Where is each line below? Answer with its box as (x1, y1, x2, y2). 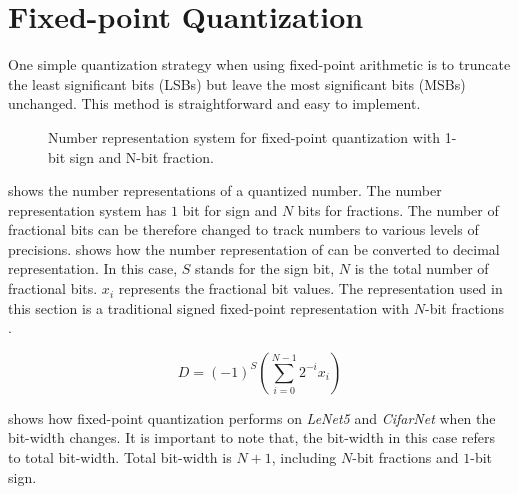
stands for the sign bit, (195, 258, 335, 279)
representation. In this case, (8, 258, 178, 279)
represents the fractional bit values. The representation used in (118, 278, 503, 299)
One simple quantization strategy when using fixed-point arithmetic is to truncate (8, 54, 511, 75)
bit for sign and (182, 199, 278, 220)
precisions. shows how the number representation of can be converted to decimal (8, 238, 500, 259)
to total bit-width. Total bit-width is (8, 447, 232, 468)
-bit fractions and (352, 447, 459, 468)
